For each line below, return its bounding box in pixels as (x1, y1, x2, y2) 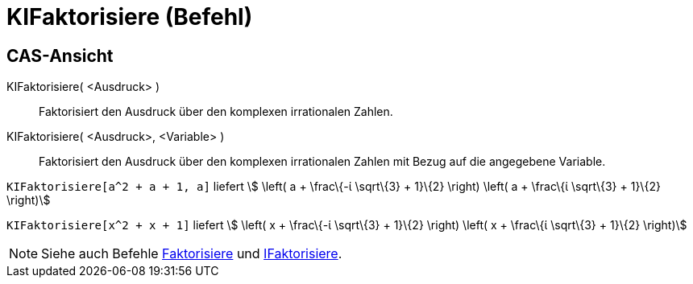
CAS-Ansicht (6, 45, 114, 66)
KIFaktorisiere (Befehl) (6, 3, 253, 31)
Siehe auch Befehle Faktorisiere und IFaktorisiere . (41, 245, 342, 262)
